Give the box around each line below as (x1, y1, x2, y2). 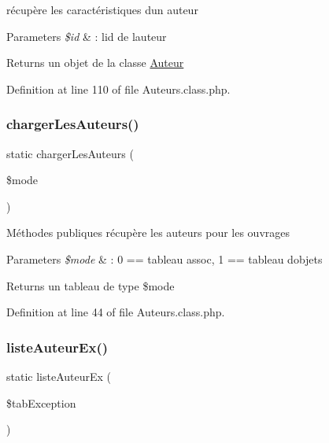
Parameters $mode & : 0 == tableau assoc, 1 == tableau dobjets (6, 250, 323, 267)
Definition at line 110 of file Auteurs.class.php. (6, 80, 231, 97)
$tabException (6, 394, 76, 411)
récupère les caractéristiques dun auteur (6, 2, 198, 17)
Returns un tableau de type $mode (6, 277, 175, 293)
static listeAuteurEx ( (6, 367, 111, 384)
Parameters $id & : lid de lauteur (6, 28, 167, 44)
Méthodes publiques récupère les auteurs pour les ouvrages (6, 224, 290, 241)
